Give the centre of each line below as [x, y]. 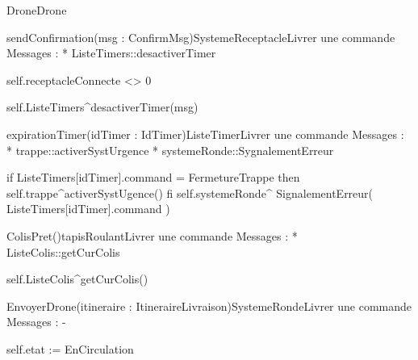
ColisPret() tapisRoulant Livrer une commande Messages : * [152, 235]
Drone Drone [37, 10]
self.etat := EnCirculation [70, 348]
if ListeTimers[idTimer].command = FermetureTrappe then [153, 177]
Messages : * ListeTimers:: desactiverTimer [111, 53]
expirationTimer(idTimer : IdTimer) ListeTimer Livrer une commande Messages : [205, 134]
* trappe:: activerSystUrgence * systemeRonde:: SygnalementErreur [170, 150]
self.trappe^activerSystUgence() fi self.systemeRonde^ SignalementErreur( [190, 193]
